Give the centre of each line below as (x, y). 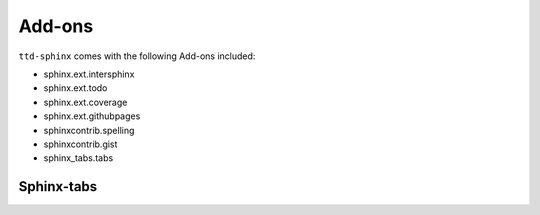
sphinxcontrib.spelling (89, 130)
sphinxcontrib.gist (80, 144)
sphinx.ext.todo (75, 88)
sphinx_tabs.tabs (78, 158)
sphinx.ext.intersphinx (89, 74)
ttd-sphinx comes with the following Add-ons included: (137, 56)
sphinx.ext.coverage (85, 102)
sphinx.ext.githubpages (92, 116)
